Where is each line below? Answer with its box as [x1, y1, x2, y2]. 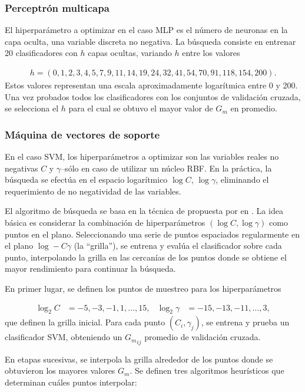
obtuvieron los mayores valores [5, 364, 115, 377]
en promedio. [230, 102, 277, 114]
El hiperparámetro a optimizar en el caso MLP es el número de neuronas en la [5, 24, 288, 36]
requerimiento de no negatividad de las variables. [5, 185, 181, 197]
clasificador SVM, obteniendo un [5, 331, 122, 343]
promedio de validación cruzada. [144, 331, 261, 343]
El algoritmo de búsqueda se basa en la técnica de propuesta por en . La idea [5, 205, 283, 217]
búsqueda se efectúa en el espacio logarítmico [5, 173, 168, 186]
